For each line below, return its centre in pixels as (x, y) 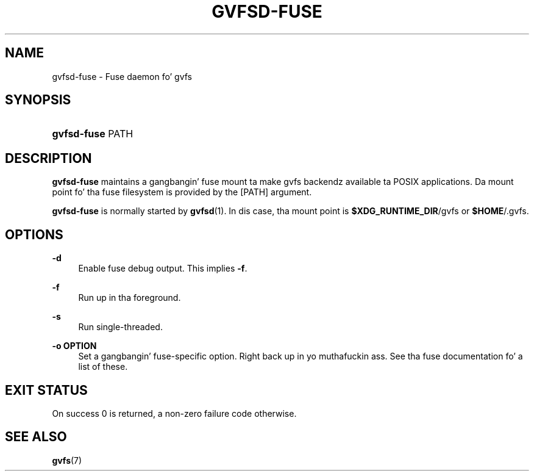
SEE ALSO (36, 437)
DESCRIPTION (48, 158)
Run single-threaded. (120, 327)
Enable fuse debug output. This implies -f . (163, 269)
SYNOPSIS (38, 100)
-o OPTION (74, 346)
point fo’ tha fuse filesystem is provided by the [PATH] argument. (182, 192)
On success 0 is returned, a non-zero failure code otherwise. (174, 413)
